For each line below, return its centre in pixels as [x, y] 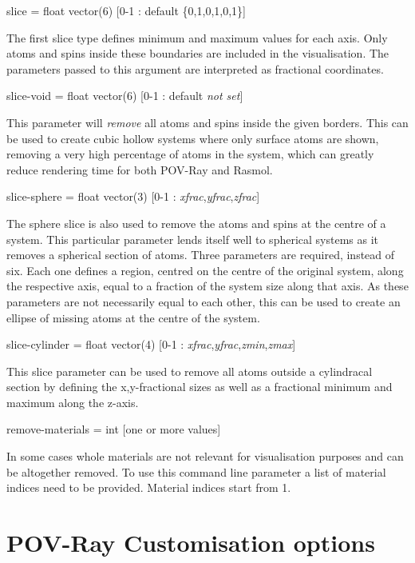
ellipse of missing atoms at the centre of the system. [133, 317]
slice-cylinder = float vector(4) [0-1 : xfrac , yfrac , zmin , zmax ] [151, 344]
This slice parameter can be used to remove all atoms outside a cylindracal [190, 371]
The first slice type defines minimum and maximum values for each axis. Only [197, 37]
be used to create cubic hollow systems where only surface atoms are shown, [193, 138]
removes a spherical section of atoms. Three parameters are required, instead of [201, 255]
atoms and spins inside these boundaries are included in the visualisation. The [198, 53]
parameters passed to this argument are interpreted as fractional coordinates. [195, 68]
